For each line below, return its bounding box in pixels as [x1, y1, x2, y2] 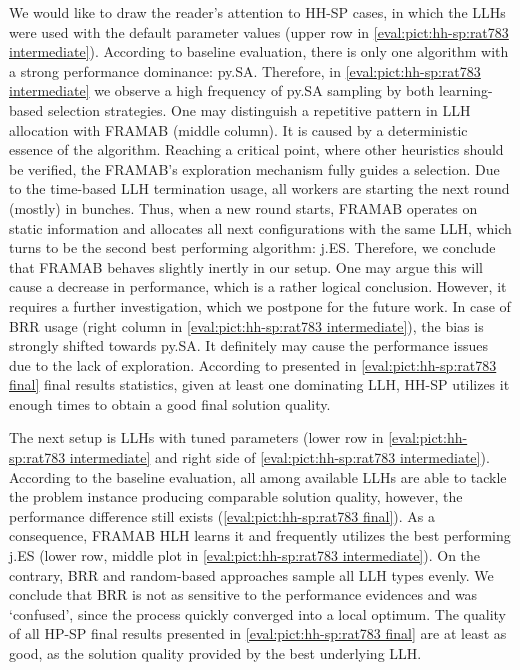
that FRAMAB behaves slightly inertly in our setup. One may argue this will [9, 256, 483, 277]
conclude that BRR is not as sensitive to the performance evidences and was [9, 584, 478, 605]
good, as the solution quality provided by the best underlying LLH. [9, 643, 422, 663]
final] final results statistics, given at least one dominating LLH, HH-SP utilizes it [9, 374, 510, 395]
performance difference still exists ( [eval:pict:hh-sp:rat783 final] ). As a [9, 505, 436, 526]
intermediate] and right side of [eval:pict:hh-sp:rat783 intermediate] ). [69, 447, 490, 468]
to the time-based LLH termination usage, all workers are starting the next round [9, 178, 510, 199]
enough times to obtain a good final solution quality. [9, 393, 331, 414]
